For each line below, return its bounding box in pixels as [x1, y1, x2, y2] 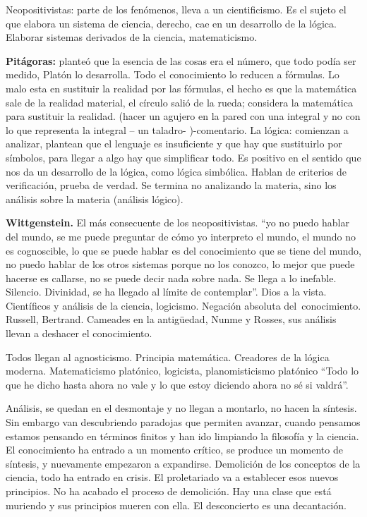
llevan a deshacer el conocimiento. [6, 326, 152, 341]
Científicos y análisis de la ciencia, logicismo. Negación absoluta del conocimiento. [6, 298, 361, 312]
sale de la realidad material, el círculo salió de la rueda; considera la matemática [6, 95, 353, 109]
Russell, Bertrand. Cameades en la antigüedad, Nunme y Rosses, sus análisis [6, 312, 337, 327]
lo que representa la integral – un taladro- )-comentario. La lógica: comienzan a [6, 122, 349, 137]
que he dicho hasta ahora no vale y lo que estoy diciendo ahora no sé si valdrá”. [6, 377, 349, 391]
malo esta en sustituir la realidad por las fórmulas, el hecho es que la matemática [6, 80, 357, 95]
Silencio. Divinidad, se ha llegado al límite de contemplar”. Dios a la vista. [6, 284, 327, 299]
